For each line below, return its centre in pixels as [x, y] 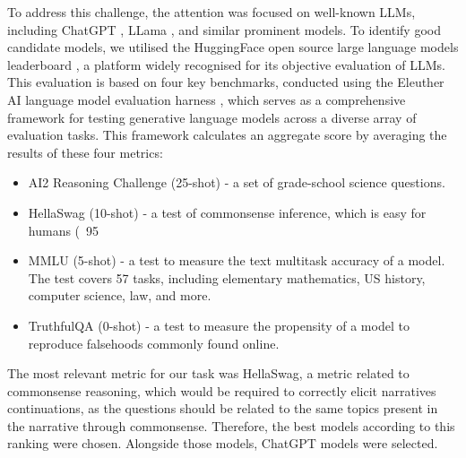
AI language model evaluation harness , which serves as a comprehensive [207, 99]
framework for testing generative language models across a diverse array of [212, 117]
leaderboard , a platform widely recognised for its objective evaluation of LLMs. [226, 64]
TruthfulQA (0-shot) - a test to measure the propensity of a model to [219, 325]
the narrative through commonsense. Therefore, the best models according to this [231, 425]
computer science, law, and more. [120, 295]
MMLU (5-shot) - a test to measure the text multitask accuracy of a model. [237, 260]
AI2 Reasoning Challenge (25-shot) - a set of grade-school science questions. [237, 182]
